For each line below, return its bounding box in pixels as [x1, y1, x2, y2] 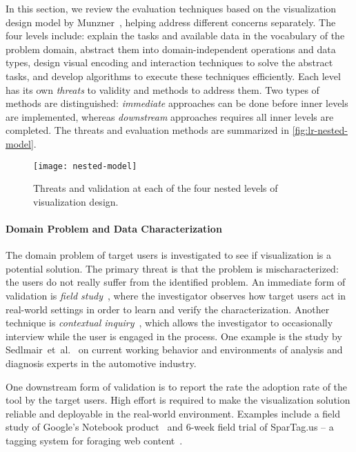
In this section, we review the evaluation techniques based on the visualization [6, 1, 337, 15]
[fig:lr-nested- [292, 123, 348, 137]
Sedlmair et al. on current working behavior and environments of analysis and [6, 342, 343, 357]
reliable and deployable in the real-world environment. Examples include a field [6, 406, 341, 420]
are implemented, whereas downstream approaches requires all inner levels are [6, 109, 334, 124]
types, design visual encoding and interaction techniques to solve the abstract [6, 55, 333, 70]
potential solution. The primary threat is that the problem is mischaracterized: [6, 261, 339, 275]
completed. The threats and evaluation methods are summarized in [6, 123, 289, 137]
